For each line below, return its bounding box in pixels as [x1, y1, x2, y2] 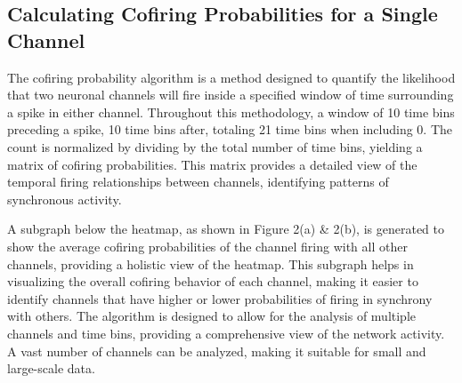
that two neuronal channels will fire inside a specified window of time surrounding [7, 85, 454, 104]
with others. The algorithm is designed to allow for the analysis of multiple [7, 307, 417, 325]
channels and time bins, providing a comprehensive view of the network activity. [7, 323, 445, 342]
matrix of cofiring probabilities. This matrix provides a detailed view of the [7, 155, 417, 173]
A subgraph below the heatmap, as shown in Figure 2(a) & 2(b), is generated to [7, 219, 445, 238]
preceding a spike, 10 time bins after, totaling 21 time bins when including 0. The [7, 120, 453, 139]
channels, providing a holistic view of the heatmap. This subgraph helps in [7, 254, 414, 273]
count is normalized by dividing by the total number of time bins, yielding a [7, 137, 423, 156]
